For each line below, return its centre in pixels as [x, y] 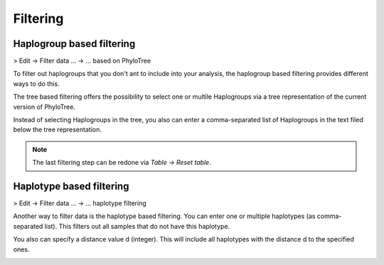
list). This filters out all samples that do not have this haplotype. [137, 226]
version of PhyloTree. [44, 107]
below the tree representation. [58, 130]
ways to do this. [36, 83]
